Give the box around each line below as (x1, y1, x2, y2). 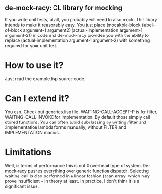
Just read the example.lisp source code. (5, 75, 86, 82)
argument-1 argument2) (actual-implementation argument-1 (23, 27, 143, 33)
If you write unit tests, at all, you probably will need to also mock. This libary (5, 17, 157, 22)
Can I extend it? (5, 92, 70, 104)
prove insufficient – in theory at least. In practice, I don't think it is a (5, 178, 140, 184)
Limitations (5, 146, 52, 158)
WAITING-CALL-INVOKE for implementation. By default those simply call (5, 114, 150, 120)
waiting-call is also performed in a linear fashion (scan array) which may (5, 173, 150, 179)
